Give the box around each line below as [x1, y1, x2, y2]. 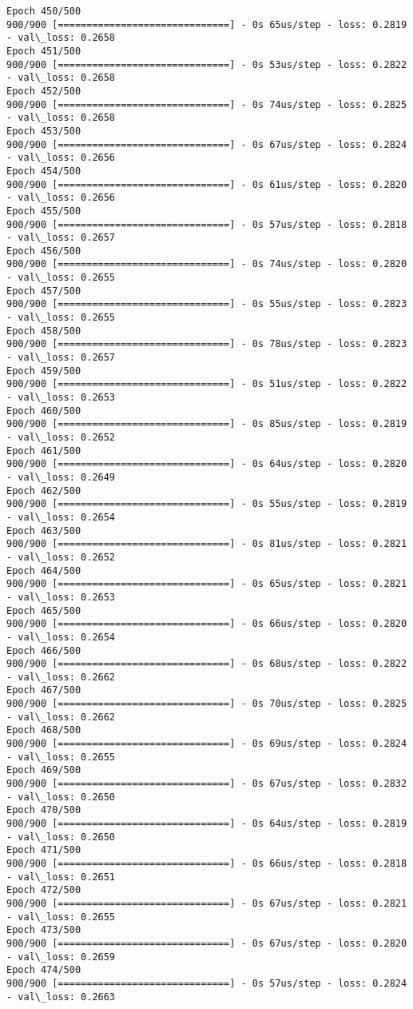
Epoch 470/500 [6, 804, 81, 816]
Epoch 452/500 [6, 85, 81, 97]
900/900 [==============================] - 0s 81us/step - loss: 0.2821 [6, 538, 407, 550]
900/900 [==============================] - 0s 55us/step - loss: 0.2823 [6, 298, 407, 310]
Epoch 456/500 [6, 245, 81, 257]
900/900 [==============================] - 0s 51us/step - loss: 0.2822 [6, 378, 407, 390]
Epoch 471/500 [6, 844, 81, 856]
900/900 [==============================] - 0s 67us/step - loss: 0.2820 [6, 937, 407, 949]
